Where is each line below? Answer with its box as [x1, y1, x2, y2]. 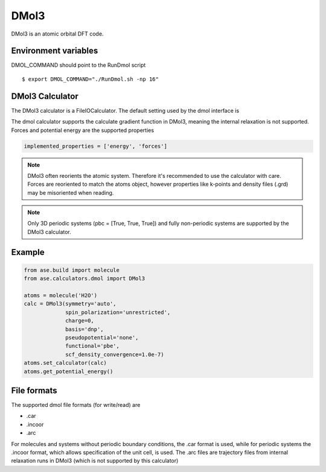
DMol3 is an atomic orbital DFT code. [11, 30, 104, 37]
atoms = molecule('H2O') [24, 292, 98, 299]
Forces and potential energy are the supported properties [11, 127, 154, 134]
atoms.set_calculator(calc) [24, 359, 107, 367]
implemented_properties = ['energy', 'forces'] [24, 142, 167, 149]
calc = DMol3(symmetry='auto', [24, 300, 117, 307]
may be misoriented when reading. [27, 189, 114, 196]
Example [11, 247, 45, 257]
